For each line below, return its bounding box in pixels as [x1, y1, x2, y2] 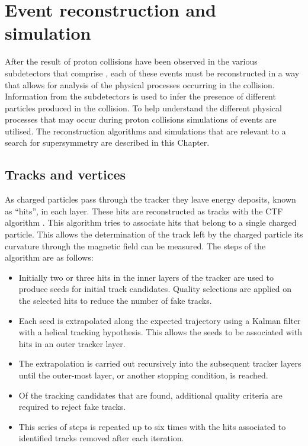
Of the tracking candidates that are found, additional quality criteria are [18, 389, 283, 401]
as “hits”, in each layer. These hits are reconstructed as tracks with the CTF [5, 204, 283, 217]
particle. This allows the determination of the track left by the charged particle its [5, 228, 303, 240]
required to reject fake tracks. [18, 400, 126, 413]
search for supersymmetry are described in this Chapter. [5, 136, 210, 149]
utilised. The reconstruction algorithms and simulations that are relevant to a [5, 124, 286, 137]
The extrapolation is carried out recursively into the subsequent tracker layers [18, 357, 301, 370]
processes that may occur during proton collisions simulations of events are [5, 113, 277, 126]
